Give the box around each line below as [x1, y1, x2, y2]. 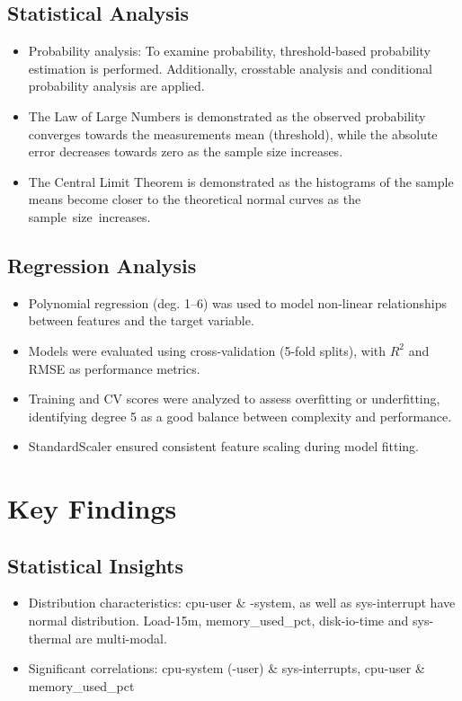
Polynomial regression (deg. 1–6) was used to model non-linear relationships [28, 293, 447, 312]
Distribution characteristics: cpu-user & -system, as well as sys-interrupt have [28, 593, 456, 612]
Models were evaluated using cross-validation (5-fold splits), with [28, 341, 386, 359]
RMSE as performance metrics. [28, 359, 200, 377]
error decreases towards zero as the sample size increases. [28, 142, 343, 161]
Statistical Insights [7, 551, 184, 579]
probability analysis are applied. [28, 76, 205, 95]
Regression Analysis [7, 251, 197, 279]
